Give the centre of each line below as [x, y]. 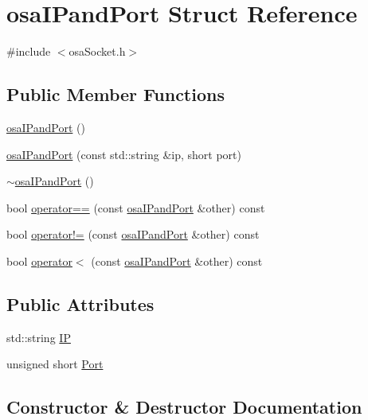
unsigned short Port [55, 364]
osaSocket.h [97, 51]
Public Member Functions [115, 94]
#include [29, 51]
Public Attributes [80, 303]
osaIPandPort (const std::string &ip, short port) [124, 154]
